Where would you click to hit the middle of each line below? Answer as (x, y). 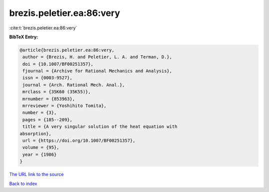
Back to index (23, 184)
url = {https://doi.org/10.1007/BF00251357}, (79, 141)
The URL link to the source (37, 175)
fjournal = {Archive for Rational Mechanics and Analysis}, (97, 71)
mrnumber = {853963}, (49, 99)
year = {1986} (40, 154)
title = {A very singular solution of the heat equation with (100, 127)
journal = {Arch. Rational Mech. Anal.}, (74, 85)
